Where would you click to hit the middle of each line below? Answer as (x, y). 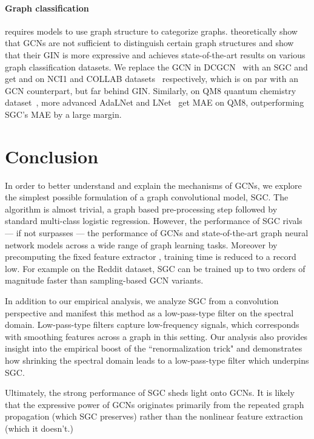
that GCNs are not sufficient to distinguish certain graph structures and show (149, 43)
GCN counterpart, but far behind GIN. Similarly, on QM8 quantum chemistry (151, 90)
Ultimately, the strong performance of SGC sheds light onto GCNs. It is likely (150, 393)
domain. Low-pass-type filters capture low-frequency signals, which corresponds (152, 325)
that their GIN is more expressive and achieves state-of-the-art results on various (155, 54)
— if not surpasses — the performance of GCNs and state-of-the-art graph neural (157, 233)
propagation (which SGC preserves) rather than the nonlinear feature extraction (154, 416)
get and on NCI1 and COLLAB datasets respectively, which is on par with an (152, 79)
